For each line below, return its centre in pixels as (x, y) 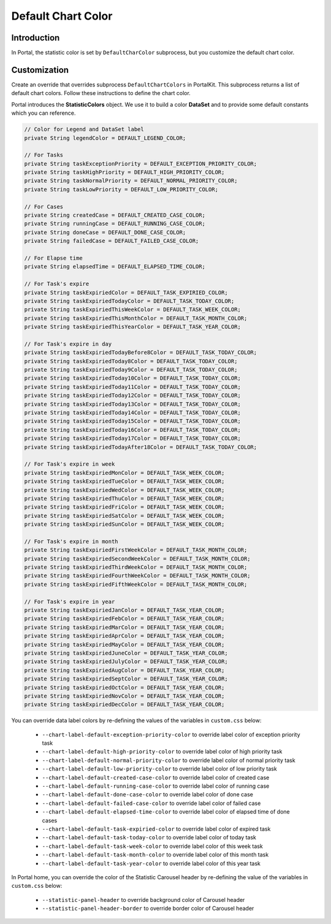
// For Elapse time (53, 258)
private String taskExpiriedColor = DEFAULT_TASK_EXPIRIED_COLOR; (126, 292)
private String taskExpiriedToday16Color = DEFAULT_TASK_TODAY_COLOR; (133, 430)
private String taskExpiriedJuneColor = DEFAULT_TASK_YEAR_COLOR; (126, 653)
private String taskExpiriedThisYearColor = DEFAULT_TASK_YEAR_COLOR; (133, 327)
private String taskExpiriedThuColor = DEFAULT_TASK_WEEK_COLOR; (124, 498)
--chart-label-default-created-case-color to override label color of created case (156, 777)
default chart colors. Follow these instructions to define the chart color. (101, 93)
